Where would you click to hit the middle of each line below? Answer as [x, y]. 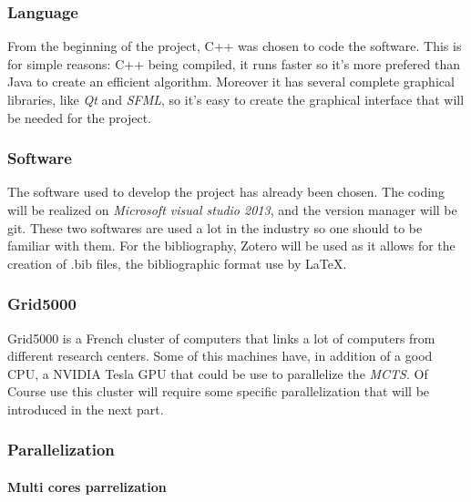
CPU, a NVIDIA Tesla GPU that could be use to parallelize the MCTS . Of [218, 373]
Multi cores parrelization [87, 487]
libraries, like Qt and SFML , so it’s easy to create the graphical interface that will [236, 99]
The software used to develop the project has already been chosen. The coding [226, 192]
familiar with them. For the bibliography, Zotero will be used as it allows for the [231, 246]
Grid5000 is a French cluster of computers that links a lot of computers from [221, 338]
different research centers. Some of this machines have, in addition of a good [220, 356]
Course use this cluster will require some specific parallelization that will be [219, 391]
